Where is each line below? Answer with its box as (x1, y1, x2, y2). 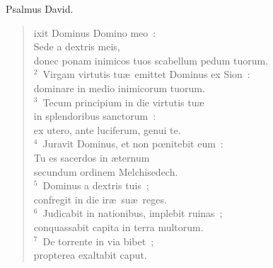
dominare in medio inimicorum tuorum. (33, 80, 205, 95)
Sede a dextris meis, (33, 39, 120, 54)
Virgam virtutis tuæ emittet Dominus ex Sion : (42, 67, 250, 82)
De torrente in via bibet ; (42, 233, 154, 248)
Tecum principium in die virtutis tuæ (42, 94, 204, 109)
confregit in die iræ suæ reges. (33, 191, 167, 206)
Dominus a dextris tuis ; (42, 178, 149, 193)
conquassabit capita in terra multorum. (33, 219, 204, 234)
